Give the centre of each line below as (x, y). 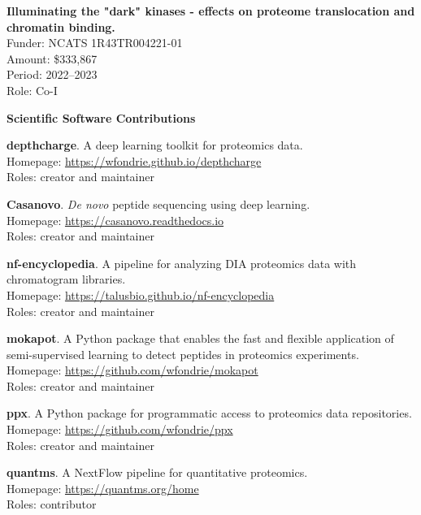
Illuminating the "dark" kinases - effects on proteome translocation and (211, 11)
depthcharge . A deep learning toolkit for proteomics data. (155, 145)
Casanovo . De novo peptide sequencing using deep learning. (158, 203)
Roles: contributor (52, 504)
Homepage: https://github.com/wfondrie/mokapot (132, 370)
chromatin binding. (61, 26)
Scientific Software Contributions (101, 117)
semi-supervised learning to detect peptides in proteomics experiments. (183, 354)
